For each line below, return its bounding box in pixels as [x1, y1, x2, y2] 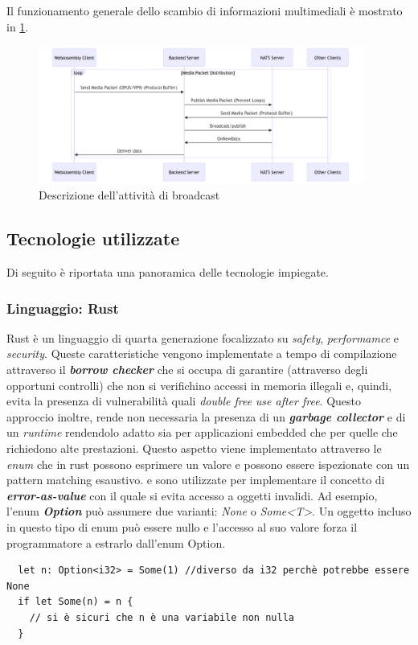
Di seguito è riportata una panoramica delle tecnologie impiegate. [6, 264, 329, 281]
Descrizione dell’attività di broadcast [39, 187, 220, 203]
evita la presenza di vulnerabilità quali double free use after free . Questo [6, 392, 362, 409]
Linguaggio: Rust [6, 298, 119, 318]
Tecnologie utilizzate [6, 226, 180, 251]
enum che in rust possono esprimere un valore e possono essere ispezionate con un [6, 455, 410, 472]
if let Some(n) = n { [18, 596, 133, 608]
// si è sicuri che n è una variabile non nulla [29, 611, 294, 623]
